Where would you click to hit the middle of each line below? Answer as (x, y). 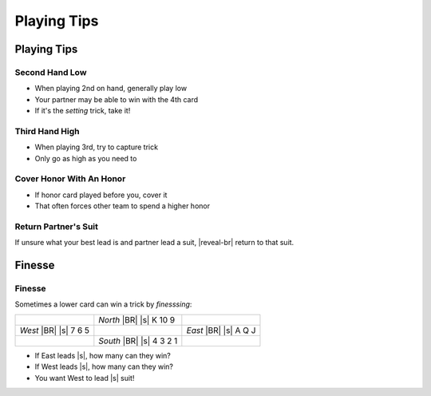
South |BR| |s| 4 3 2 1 (138, 341)
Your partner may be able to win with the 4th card (117, 99)
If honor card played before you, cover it (101, 195)
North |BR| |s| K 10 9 (137, 319)
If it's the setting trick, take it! (83, 111)
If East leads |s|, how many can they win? (103, 355)
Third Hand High (47, 131)
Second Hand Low (51, 72)
